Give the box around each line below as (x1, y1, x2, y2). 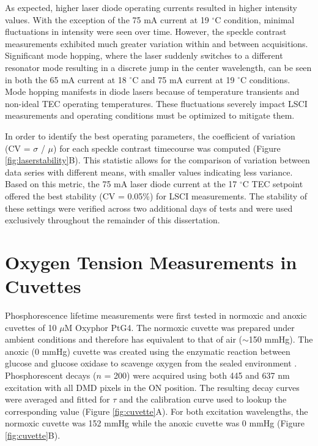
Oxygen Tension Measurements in (5, 249, 297, 274)
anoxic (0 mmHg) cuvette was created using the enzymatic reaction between (5, 344, 290, 357)
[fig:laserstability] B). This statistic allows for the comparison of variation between (5, 154, 310, 166)
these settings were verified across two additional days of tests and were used (5, 201, 293, 214)
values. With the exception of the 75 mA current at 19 (5, 13, 209, 26)
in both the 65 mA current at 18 (5, 73, 127, 86)
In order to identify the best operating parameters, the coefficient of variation (5, 129, 295, 142)
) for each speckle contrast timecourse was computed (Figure (53, 141, 281, 154)
